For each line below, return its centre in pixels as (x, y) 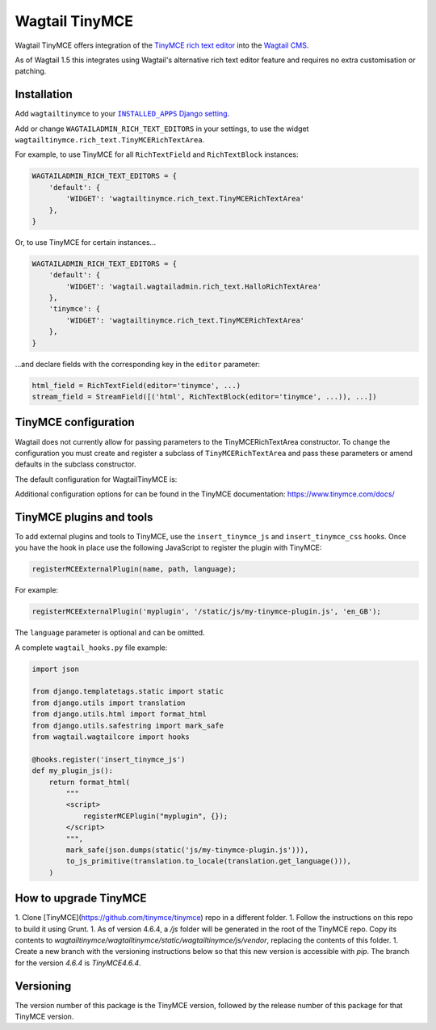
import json (56, 669)
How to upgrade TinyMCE (81, 899)
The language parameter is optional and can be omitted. (110, 633)
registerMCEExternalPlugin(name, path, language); (134, 569)
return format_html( (90, 782)
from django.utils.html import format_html (119, 714)
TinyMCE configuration (75, 422)
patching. (31, 71)
